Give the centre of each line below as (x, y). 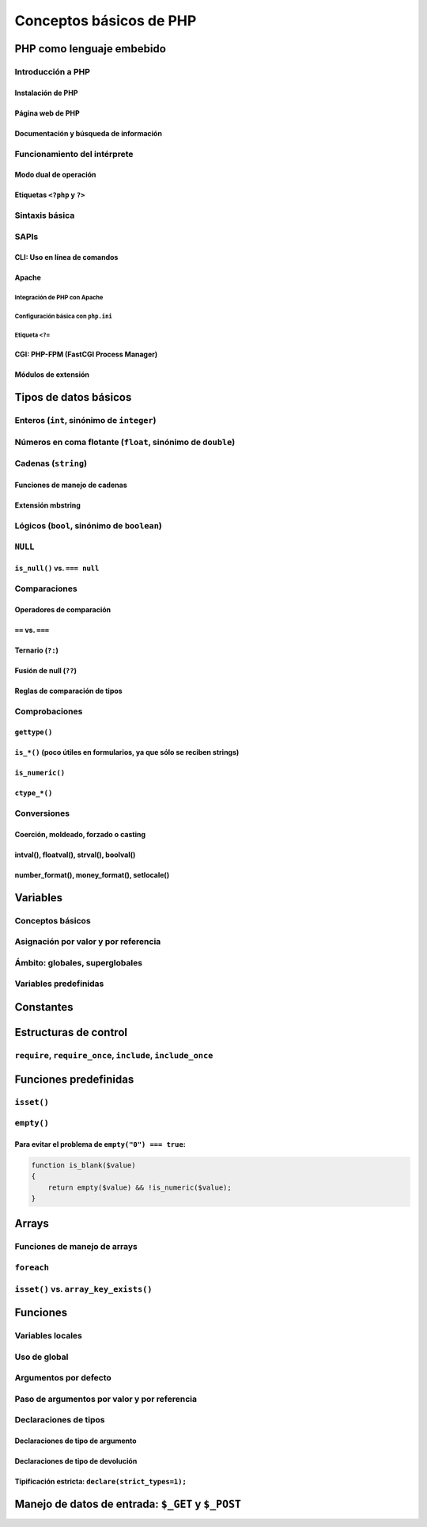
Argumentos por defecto (63, 1378)
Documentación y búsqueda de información (88, 133)
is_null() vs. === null (57, 568)
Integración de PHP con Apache (59, 298)
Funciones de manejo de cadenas (71, 485)
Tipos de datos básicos (73, 397)
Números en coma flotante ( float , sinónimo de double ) (125, 442)
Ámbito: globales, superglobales (78, 962)
